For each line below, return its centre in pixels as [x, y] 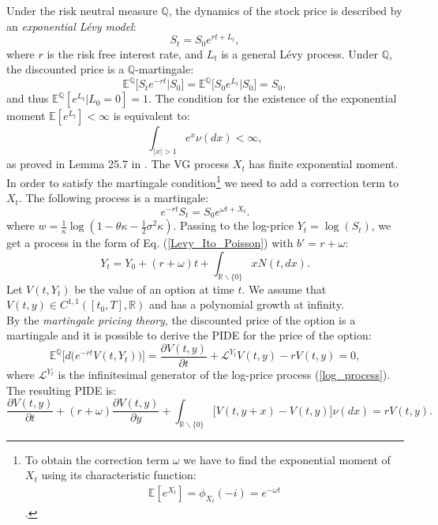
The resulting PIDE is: [62, 390]
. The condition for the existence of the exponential [273, 98]
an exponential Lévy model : [71, 26]
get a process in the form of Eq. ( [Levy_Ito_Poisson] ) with [150, 243]
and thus [28, 98]
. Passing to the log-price [233, 225]
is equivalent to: [152, 116]
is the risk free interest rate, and [125, 53]
